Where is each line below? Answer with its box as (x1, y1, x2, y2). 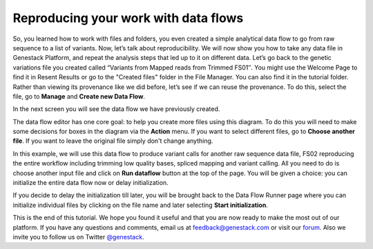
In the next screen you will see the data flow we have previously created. (12, 105, 220, 113)
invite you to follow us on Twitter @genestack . (12, 232, 144, 241)
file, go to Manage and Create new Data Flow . (12, 92, 145, 100)
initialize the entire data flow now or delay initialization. (12, 179, 169, 187)
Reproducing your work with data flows (12, 10, 244, 26)
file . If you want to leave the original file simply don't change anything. (12, 137, 213, 145)
